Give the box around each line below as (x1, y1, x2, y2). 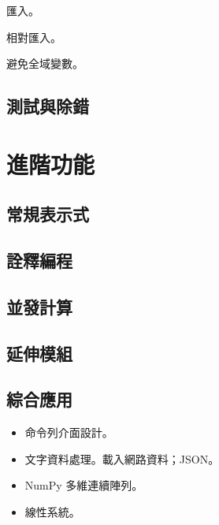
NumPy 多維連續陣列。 (24, 477, 143, 493)
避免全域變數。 (6, 55, 84, 72)
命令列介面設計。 (24, 424, 113, 441)
